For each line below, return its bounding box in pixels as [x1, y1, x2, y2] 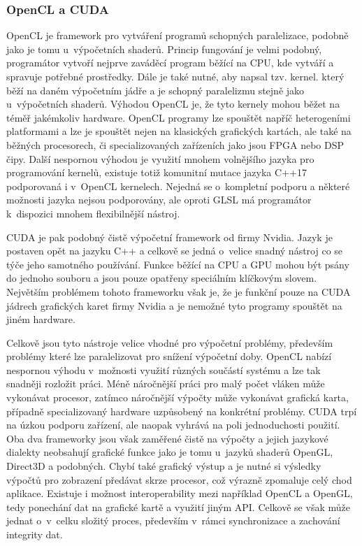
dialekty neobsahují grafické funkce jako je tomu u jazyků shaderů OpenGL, [6, 445, 333, 459]
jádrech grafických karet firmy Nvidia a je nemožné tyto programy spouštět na [6, 298, 342, 312]
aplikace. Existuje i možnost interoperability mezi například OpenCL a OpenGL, [6, 486, 353, 501]
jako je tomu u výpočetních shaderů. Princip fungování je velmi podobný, [6, 41, 322, 56]
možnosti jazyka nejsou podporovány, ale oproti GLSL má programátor [6, 192, 312, 207]
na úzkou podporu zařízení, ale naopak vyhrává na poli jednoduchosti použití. [6, 417, 340, 432]
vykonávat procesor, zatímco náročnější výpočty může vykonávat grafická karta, [6, 390, 349, 405]
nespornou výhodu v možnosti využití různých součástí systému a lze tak [6, 362, 321, 377]
